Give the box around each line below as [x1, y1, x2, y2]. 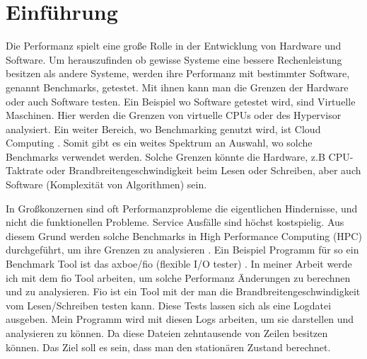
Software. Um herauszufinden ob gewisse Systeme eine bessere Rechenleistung [6, 52, 342, 67]
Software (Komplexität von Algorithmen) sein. [6, 177, 207, 192]
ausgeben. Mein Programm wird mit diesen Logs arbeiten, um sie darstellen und [6, 312, 354, 326]
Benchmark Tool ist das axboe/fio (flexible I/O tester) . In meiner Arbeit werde [6, 256, 352, 271]
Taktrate [6, 163, 43, 178]
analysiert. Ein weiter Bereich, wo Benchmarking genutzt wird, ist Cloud [6, 121, 321, 136]
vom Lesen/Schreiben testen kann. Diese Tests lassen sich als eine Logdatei [6, 297, 332, 312]
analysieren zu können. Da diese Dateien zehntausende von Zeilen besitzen [6, 326, 328, 340]
